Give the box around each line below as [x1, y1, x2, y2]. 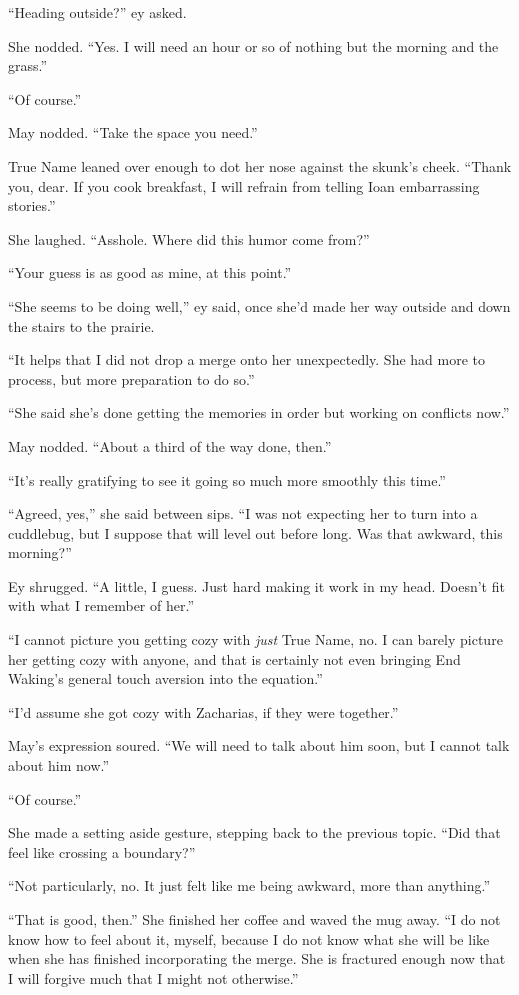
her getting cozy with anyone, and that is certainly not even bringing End [8, 648, 461, 669]
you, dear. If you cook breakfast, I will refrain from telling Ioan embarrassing [8, 175, 480, 196]
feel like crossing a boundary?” [8, 841, 196, 862]
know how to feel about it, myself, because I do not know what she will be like [8, 928, 490, 949]
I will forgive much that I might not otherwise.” [8, 967, 299, 988]
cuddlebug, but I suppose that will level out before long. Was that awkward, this [8, 522, 503, 543]
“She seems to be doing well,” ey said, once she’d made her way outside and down [8, 295, 511, 316]
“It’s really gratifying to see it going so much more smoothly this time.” [8, 469, 446, 490]
